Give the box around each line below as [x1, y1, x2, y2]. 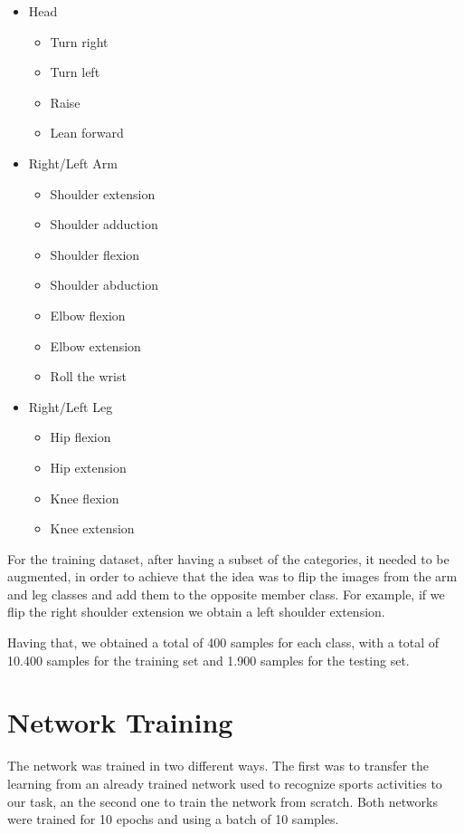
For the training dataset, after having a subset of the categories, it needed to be [7, 549, 450, 568]
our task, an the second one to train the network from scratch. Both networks [7, 791, 438, 810]
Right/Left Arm [28, 153, 118, 172]
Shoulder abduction [50, 275, 159, 294]
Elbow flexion [50, 305, 126, 324]
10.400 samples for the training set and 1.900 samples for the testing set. [7, 650, 410, 669]
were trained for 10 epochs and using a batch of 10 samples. [7, 810, 339, 829]
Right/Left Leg [28, 397, 113, 416]
